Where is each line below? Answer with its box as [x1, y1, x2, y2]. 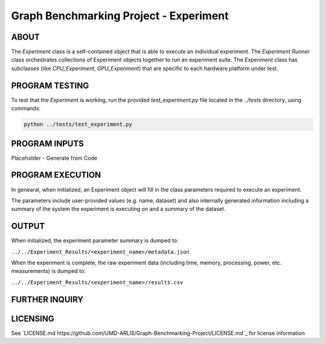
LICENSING [11, 313, 54, 324]
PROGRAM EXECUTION [11, 170, 101, 180]
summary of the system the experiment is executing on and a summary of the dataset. [11, 205, 226, 213]
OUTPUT [11, 221, 45, 231]
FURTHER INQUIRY [11, 294, 84, 304]
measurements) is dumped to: [11, 267, 86, 275]
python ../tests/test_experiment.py [24, 121, 133, 128]
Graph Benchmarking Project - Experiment [11, 9, 229, 22]
